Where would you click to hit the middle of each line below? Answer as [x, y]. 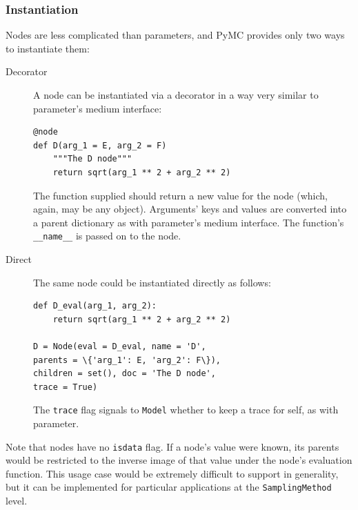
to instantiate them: [48, 48]
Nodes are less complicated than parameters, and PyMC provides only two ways [175, 35]
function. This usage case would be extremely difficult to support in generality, [172, 473]
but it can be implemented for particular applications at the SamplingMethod [169, 487]
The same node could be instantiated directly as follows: [152, 282]
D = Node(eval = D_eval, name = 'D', [120, 346]
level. [17, 501]
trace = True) [66, 387]
